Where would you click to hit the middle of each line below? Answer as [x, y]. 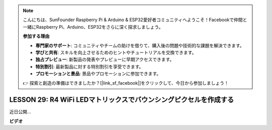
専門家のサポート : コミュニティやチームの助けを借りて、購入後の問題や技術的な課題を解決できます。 [140, 45]
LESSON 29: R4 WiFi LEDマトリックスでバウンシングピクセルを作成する [122, 100]
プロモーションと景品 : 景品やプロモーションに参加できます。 [98, 74]
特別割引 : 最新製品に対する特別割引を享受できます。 [89, 67]
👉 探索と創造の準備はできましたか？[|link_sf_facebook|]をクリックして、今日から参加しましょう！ [126, 83]
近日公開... [20, 112]
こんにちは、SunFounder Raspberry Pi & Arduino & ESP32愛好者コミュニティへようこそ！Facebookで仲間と [135, 20]
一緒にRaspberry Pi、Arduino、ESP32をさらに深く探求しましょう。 [93, 27]
